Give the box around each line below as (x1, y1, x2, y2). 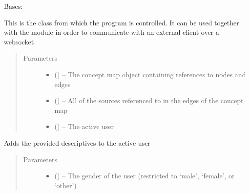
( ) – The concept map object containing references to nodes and (54, 69, 246, 79)
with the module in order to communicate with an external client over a (4, 27, 219, 37)
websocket (4, 36, 34, 46)
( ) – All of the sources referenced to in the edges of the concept (54, 95, 244, 106)
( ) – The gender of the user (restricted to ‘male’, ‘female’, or (54, 171, 235, 181)
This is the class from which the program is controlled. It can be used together (4, 17, 239, 27)
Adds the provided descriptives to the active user (4, 137, 150, 148)
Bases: (4, 1, 23, 11)
